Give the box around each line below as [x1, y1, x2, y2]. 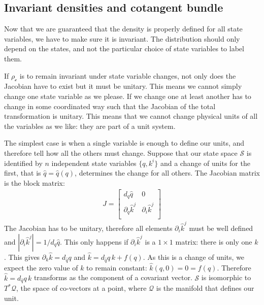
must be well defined [189, 223, 253, 233]
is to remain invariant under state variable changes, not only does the [19, 70, 236, 81]
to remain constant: [86, 262, 147, 273]
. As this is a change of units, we [143, 251, 245, 262]
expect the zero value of [4, 262, 78, 273]
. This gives [4, 251, 40, 262]
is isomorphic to [201, 272, 251, 283]
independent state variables [51, 157, 137, 168]
